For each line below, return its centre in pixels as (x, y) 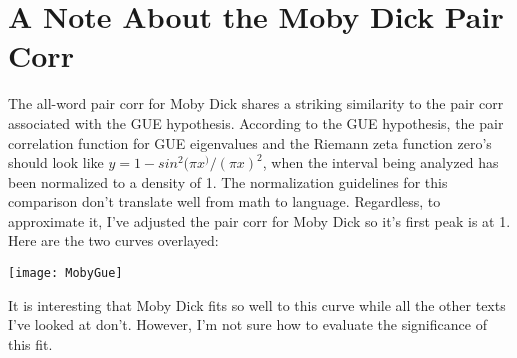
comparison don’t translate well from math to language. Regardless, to (224, 201)
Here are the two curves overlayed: (113, 240)
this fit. (30, 343)
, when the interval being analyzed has (380, 162)
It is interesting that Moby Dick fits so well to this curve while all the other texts (257, 304)
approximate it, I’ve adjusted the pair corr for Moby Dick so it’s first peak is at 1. (259, 220)
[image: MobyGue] (65, 273)
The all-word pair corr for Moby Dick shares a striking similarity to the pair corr (256, 103)
